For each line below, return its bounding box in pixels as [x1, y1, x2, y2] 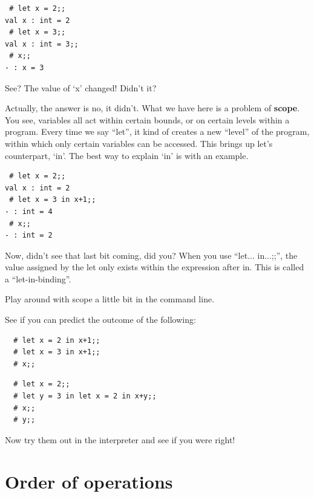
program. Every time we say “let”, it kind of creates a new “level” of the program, [5, 125, 310, 138]
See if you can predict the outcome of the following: [5, 313, 196, 326]
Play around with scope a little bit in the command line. [5, 293, 215, 305]
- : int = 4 [5, 207, 53, 216]
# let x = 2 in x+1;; [13, 336, 100, 345]
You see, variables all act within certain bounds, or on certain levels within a [5, 113, 290, 126]
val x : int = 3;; [5, 39, 79, 48]
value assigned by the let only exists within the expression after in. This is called [5, 261, 304, 273]
